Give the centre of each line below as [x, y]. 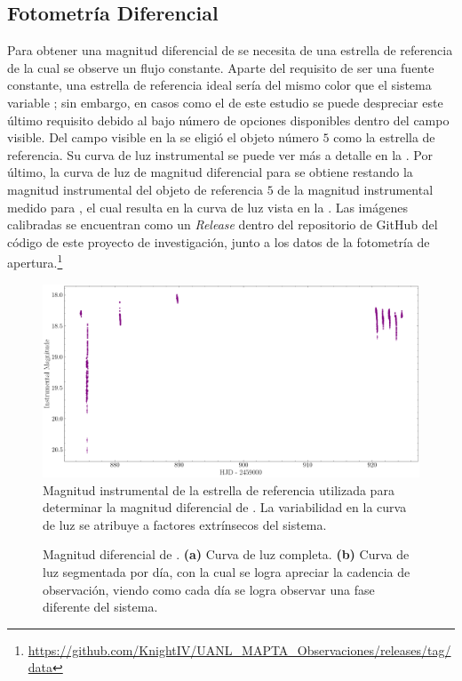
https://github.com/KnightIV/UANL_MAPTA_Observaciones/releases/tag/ [239, 649]
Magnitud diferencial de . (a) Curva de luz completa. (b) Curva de [226, 554]
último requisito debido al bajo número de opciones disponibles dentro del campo [228, 120]
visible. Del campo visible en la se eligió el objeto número [163, 137]
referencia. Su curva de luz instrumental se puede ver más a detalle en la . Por [220, 154]
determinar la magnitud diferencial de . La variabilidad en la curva [225, 507]
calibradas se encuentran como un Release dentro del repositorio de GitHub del [223, 224]
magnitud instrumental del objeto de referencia [135, 189]
